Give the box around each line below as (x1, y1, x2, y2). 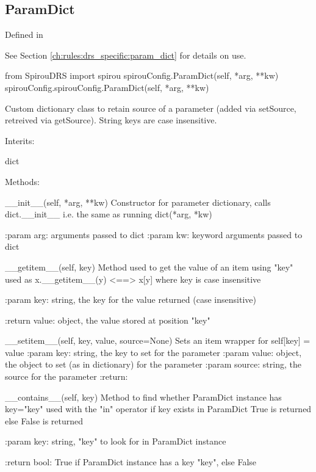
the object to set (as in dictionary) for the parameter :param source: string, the (5, 358, 301, 371)
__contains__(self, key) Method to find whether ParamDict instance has (5, 390, 282, 403)
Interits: (5, 134, 35, 147)
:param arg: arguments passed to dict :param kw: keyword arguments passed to (5, 228, 303, 241)
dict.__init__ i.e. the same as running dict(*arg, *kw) (5, 208, 212, 220)
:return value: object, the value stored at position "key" (5, 313, 210, 326)
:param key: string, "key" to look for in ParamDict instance (5, 435, 226, 448)
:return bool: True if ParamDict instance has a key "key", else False (5, 456, 257, 468)
